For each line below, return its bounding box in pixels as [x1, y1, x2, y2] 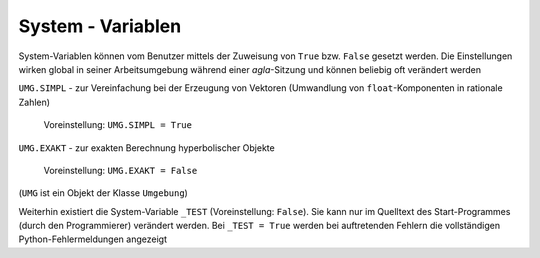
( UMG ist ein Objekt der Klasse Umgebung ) [18, 187, 189, 199]
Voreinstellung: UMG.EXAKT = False [43, 164, 198, 176]
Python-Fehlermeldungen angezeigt [18, 233, 167, 245]
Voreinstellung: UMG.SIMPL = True [43, 119, 192, 131]
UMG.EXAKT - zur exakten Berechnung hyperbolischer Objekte [18, 141, 275, 154]
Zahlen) [18, 96, 50, 108]
